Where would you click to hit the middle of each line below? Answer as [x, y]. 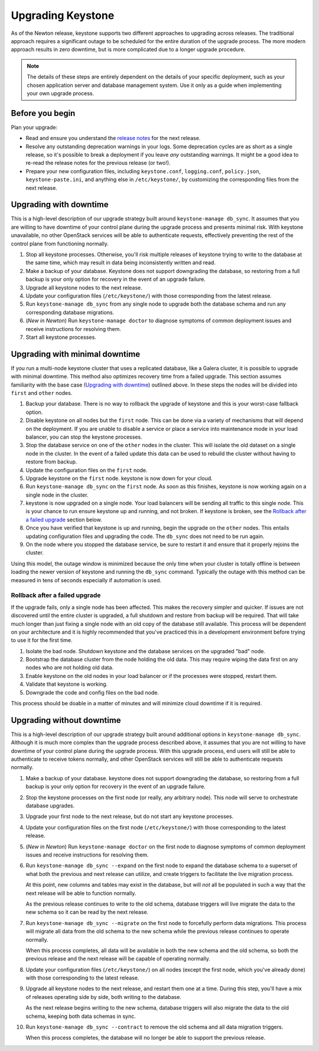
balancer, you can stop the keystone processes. [84, 437]
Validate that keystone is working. [67, 684]
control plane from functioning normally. [60, 244]
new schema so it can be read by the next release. [87, 912]
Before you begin [43, 113]
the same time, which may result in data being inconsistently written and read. [121, 262]
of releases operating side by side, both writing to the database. [103, 997]
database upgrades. [50, 806]
